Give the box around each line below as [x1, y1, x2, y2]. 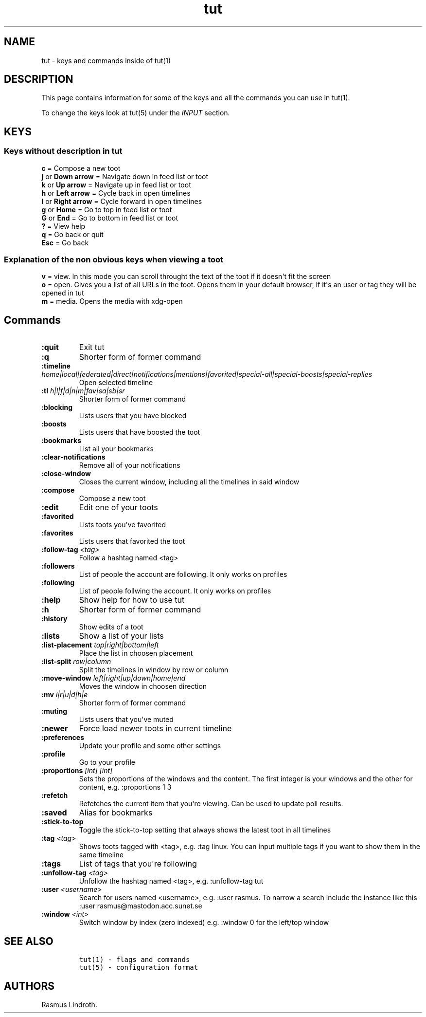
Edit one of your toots [79, 502, 158, 513]
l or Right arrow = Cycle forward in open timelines [41, 197, 202, 205]
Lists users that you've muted [79, 715, 174, 724]
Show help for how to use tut [79, 595, 185, 605]
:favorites [41, 529, 73, 537]
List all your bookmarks [79, 444, 154, 453]
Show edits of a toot [79, 623, 143, 631]
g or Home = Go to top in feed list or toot [41, 205, 172, 214]
